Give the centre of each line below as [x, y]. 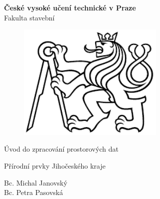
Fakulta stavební [29, 17]
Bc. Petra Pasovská [34, 192]
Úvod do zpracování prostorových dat [61, 149]
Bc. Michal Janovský [36, 182]
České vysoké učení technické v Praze [70, 7]
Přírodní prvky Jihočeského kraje [55, 166]
